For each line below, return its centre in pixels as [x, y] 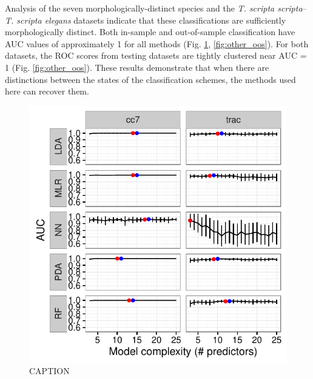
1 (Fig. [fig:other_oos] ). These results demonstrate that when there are [137, 67]
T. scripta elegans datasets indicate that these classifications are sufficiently [146, 20]
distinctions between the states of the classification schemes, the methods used [150, 79]
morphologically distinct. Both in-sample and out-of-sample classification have [150, 32]
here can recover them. [47, 91]
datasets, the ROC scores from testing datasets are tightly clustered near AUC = [156, 55]
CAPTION [49, 371]
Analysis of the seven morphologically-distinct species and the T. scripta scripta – [156, 8]
